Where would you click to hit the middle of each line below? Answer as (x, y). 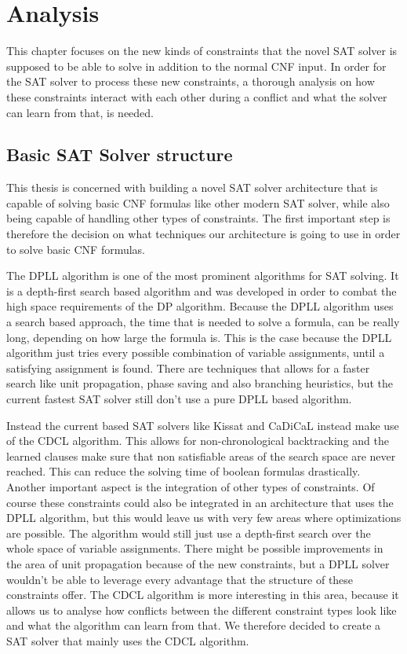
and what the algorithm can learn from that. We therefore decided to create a (194, 625)
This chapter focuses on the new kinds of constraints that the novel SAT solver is (202, 51)
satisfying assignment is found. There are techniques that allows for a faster (188, 367)
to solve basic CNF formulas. (76, 249)
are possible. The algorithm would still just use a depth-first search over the (189, 533)
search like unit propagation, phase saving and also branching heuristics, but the (200, 383)
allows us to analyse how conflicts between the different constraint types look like (202, 610)
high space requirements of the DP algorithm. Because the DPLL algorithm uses (200, 306)
